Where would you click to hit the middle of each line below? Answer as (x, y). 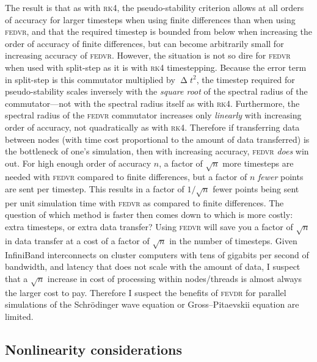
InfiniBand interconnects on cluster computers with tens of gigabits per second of (157, 254)
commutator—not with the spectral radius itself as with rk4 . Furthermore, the (152, 103)
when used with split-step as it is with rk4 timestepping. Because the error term (156, 67)
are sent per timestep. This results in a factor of (95, 189)
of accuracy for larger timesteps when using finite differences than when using (150, 19)
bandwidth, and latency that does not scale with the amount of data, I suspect (153, 266)
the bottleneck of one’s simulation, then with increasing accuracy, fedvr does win (157, 151)
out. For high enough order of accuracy (78, 163)
